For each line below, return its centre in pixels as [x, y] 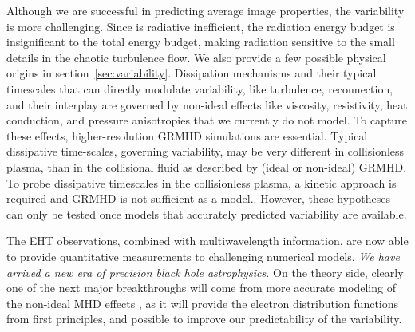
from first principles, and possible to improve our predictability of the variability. [204, 319]
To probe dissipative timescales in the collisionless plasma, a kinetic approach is [202, 182]
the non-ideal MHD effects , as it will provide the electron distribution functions [203, 303]
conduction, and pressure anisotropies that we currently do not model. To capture [207, 120]
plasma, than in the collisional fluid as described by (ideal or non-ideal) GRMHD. [207, 166]
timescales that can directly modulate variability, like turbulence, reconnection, [200, 88]
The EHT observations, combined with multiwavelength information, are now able [207, 241]
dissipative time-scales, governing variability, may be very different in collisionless [206, 151]
